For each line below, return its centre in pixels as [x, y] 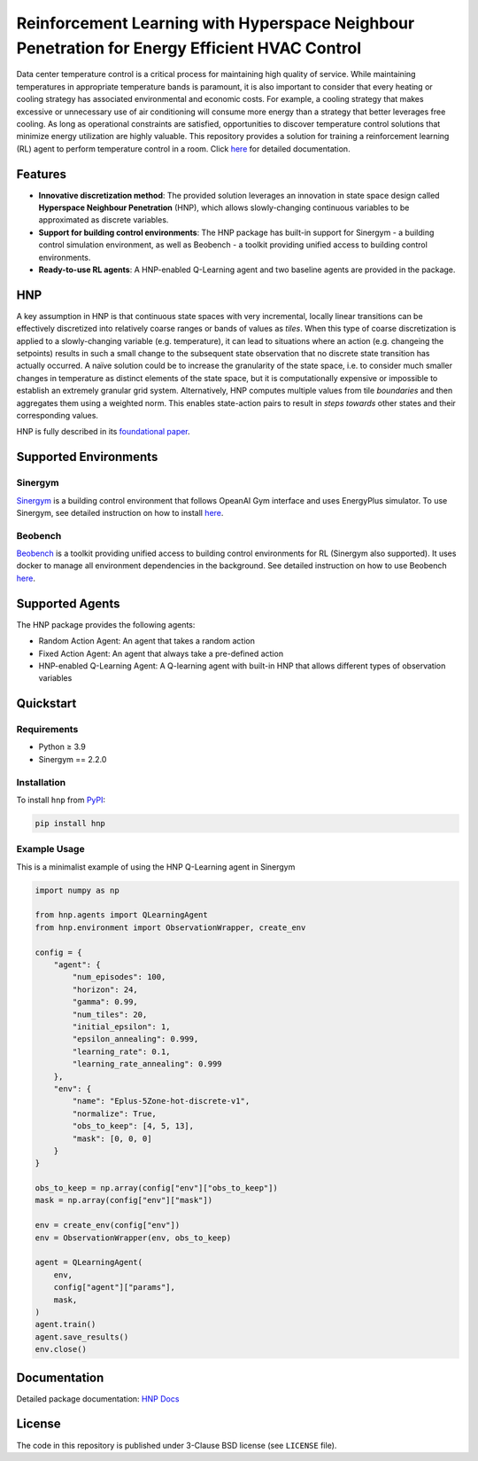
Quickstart [46, 703]
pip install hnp [70, 823]
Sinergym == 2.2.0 [73, 759]
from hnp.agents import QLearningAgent [121, 915]
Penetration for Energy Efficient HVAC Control [189, 48]
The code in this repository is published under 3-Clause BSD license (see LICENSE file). [177, 1445]
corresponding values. [58, 415]
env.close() [61, 1349]
